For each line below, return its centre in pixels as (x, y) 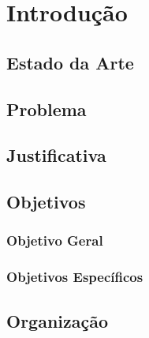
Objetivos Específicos (75, 277)
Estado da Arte (70, 62)
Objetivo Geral (55, 240)
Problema (47, 109)
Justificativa (56, 155)
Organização (58, 320)
